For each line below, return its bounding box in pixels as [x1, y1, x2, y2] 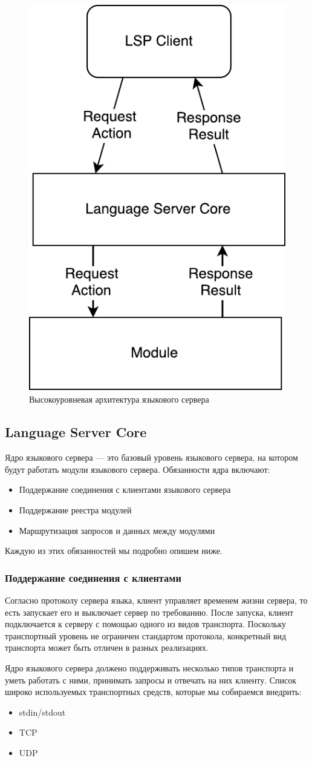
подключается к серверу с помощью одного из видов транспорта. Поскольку [5, 618, 287, 630]
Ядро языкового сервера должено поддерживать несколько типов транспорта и [5, 662, 294, 674]
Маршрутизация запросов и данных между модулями [19, 524, 215, 536]
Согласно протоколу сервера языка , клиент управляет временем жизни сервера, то [5, 594, 308, 607]
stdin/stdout [19, 705, 66, 718]
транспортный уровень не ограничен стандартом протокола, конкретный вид [5, 629, 287, 642]
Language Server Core [5, 423, 147, 441]
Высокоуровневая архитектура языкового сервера [29, 393, 209, 406]
